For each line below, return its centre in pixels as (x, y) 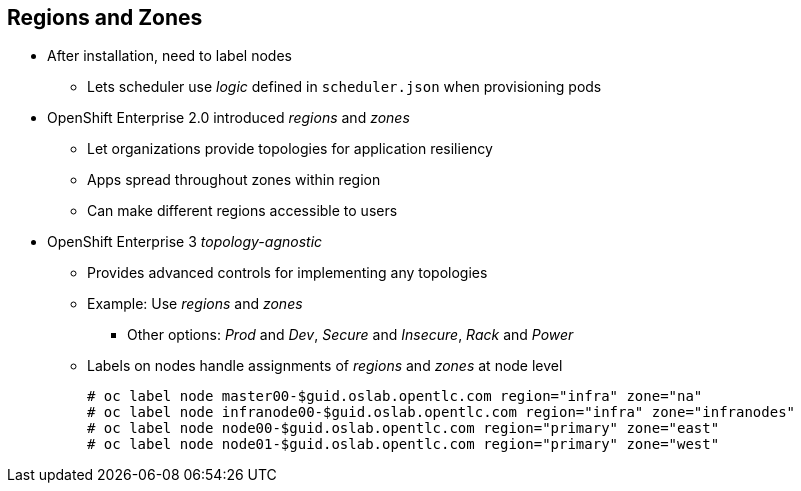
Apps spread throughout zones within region (234, 180)
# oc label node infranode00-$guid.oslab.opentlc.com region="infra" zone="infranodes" (441, 412)
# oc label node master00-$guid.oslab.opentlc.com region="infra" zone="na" (395, 396)
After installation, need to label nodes (169, 56)
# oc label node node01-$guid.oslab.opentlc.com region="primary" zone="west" (403, 444)
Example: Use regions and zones (195, 304)
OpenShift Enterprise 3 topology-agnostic (185, 242)
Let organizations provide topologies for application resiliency (290, 149)
